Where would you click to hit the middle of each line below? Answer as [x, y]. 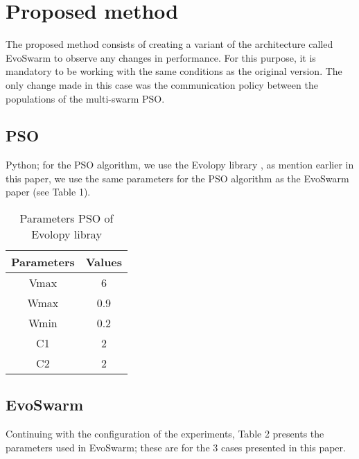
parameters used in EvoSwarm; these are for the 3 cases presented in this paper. [176, 447]
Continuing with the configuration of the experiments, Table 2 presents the [165, 434]
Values [104, 262]
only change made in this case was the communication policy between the [162, 84]
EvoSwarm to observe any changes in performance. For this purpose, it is [161, 57]
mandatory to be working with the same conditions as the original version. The [174, 71]
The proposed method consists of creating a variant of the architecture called [169, 44]
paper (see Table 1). [48, 192]
